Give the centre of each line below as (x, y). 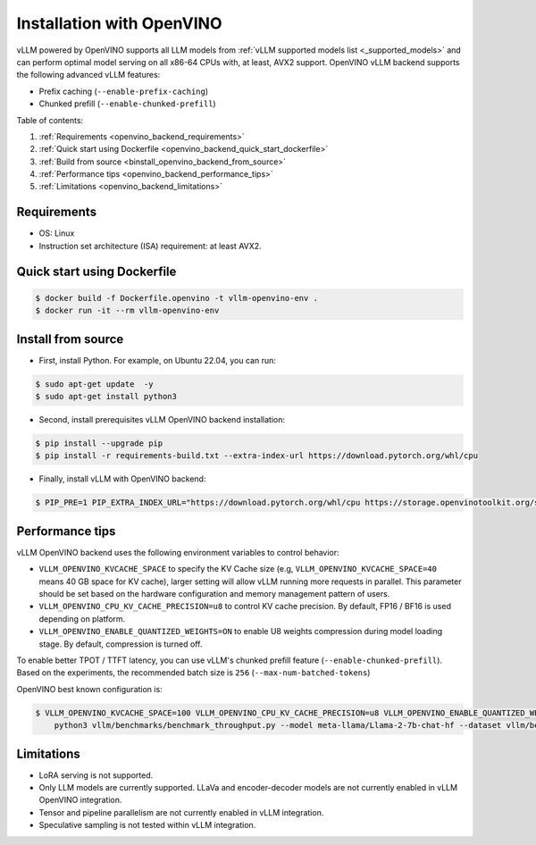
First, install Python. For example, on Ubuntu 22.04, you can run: (158, 360)
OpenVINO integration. (80, 800)
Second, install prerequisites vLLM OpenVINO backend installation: (162, 419)
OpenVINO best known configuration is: (89, 689)
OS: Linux (57, 233)
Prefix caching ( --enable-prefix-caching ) (124, 91)
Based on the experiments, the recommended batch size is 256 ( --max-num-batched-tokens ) (193, 673)
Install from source (70, 339)
